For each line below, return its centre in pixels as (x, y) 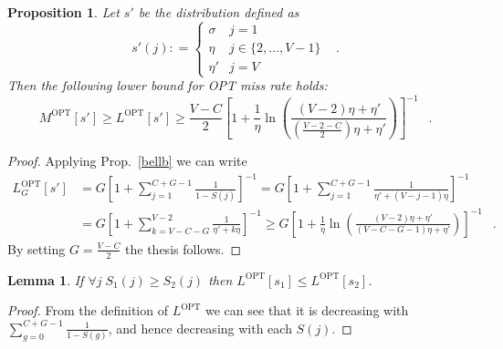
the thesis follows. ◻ (183, 248)
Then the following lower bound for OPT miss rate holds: (168, 85)
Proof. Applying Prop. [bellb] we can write (127, 161)
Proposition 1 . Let (63, 12)
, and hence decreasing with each (200, 328)
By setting (37, 248)
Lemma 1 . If (46, 279)
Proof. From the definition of (88, 310)
